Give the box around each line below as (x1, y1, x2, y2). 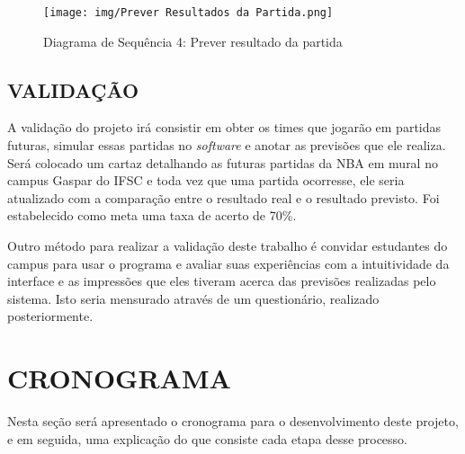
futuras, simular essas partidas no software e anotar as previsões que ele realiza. (7, 136, 446, 155)
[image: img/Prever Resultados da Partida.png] (43, 6, 334, 19)
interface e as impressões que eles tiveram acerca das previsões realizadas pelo (7, 272, 436, 290)
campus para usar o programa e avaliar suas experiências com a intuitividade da (7, 254, 450, 272)
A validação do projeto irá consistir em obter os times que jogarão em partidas (7, 118, 442, 137)
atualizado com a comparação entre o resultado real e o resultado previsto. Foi (7, 188, 440, 207)
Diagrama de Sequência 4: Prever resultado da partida (43, 31, 343, 50)
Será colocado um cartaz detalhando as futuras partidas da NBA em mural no (7, 153, 438, 172)
